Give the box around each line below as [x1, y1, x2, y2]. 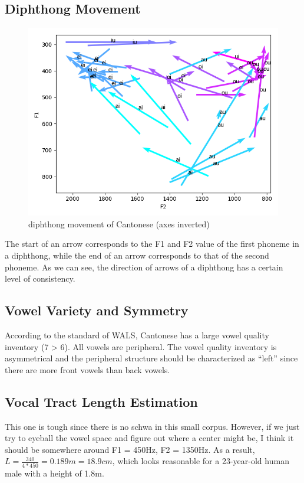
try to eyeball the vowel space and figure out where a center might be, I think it [5, 432, 294, 444]
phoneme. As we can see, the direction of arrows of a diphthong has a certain [5, 260, 283, 273]
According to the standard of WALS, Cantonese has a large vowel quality [5, 328, 269, 341]
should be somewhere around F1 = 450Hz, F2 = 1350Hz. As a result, [5, 443, 255, 455]
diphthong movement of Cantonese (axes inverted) [28, 217, 210, 230]
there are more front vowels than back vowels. [5, 363, 170, 376]
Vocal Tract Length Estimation [5, 392, 198, 410]
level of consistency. [5, 272, 75, 285]
